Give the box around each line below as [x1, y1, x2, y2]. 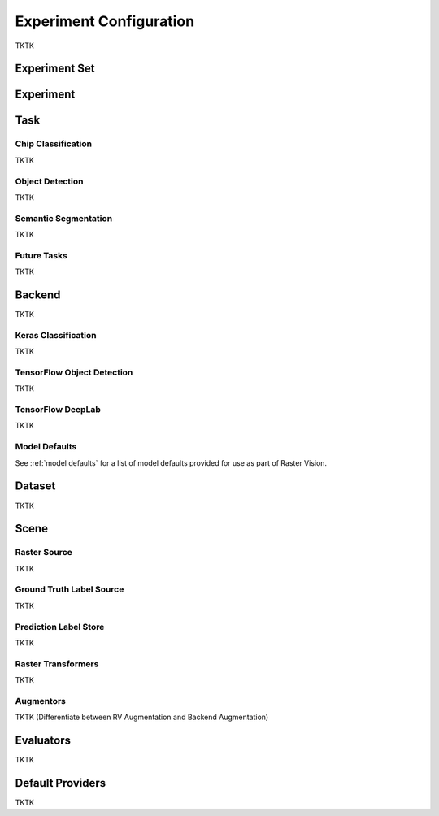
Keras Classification [15, 329, 97, 341]
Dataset [15, 480, 56, 493]
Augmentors [15, 695, 67, 706]
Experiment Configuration [15, 12, 195, 30]
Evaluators [15, 734, 71, 748]
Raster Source [15, 547, 72, 558]
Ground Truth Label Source [15, 584, 124, 595]
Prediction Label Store [15, 621, 105, 632]
